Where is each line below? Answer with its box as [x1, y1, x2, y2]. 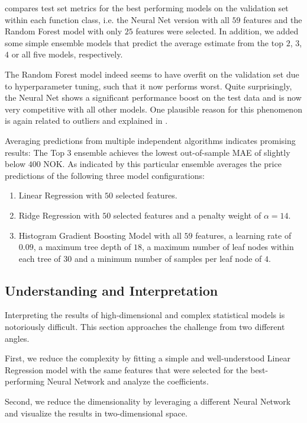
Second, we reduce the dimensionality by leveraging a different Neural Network [5, 395, 291, 408]
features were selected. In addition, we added [135, 25, 299, 37]
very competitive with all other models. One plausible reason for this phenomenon [5, 102, 302, 115]
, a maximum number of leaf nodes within [141, 241, 294, 253]
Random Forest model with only [5, 25, 122, 37]
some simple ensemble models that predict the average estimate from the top [5, 36, 283, 49]
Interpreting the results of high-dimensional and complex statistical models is [5, 309, 285, 321]
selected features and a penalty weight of [113, 209, 261, 221]
